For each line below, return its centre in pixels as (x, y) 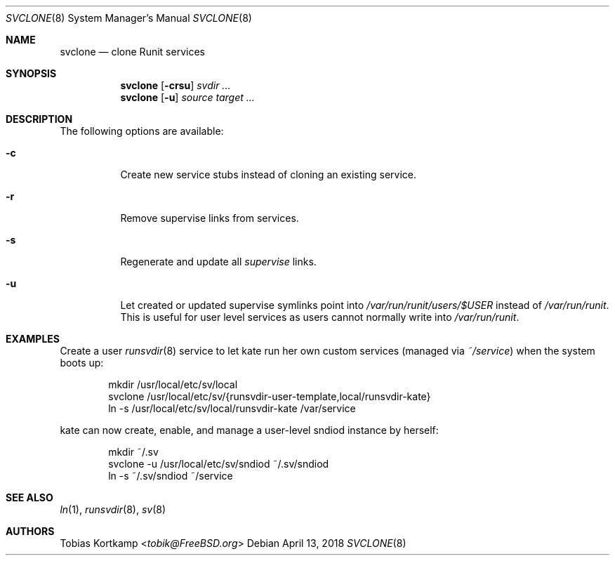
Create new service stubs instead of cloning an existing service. (268, 174)
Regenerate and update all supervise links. (218, 262)
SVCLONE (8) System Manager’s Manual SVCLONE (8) (129, 18)
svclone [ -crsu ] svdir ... (176, 85)
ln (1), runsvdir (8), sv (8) (113, 509)
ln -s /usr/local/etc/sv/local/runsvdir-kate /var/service (232, 408)
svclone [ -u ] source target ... (187, 97)
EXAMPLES (33, 339)
